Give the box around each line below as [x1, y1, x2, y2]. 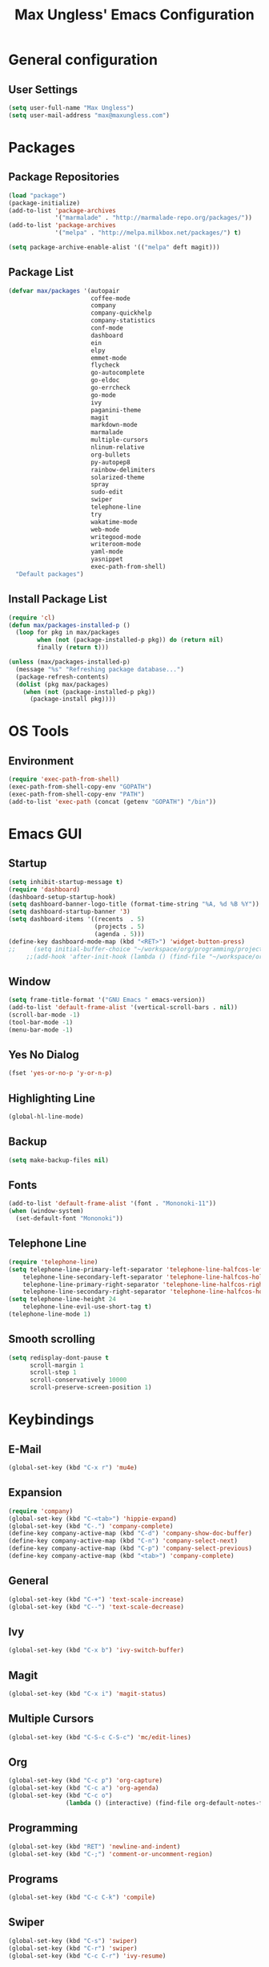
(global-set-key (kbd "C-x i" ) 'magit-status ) [8, 1689, 167, 1697]
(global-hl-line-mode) [8, 1113, 84, 1121]
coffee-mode [90, 294, 130, 302]
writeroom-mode [90, 540, 142, 549]
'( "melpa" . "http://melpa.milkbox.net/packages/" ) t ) [54, 229, 242, 237]
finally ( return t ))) [37, 643, 110, 651]
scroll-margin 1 [29, 1361, 84, 1369]
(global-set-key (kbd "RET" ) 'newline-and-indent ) [8, 1843, 181, 1851]
